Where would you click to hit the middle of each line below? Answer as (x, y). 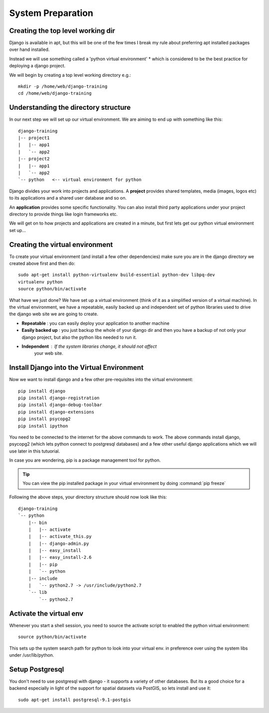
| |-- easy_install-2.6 (60, 557)
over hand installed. (29, 49)
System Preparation (51, 13)
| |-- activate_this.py (60, 537)
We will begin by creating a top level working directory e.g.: (70, 75)
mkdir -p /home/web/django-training (63, 87)
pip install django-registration (59, 398)
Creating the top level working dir (62, 31)
